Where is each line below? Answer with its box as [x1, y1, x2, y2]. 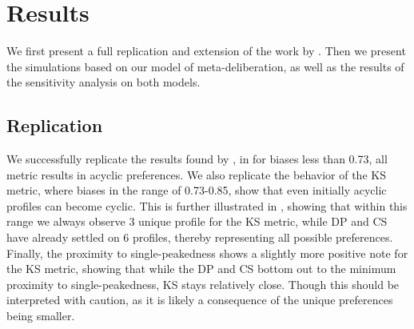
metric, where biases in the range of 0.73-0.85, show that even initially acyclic [6, 182, 387, 199]
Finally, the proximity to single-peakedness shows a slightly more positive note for [6, 244, 408, 261]
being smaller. [6, 307, 75, 324]
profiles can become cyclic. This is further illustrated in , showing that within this [6, 197, 408, 214]
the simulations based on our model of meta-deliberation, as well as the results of [6, 58, 404, 74]
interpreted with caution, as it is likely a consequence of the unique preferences [6, 291, 393, 308]
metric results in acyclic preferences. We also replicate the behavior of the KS [6, 166, 386, 183]
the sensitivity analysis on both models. [6, 74, 201, 90]
